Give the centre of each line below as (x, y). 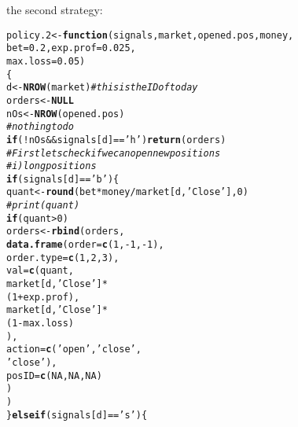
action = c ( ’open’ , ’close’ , (74, 350)
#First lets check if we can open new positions (114, 153)
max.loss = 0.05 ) (46, 61)
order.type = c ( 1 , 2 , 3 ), (63, 258)
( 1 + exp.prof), (43, 297)
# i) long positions (52, 166)
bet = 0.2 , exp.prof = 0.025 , (71, 48)
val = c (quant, (40, 271)
